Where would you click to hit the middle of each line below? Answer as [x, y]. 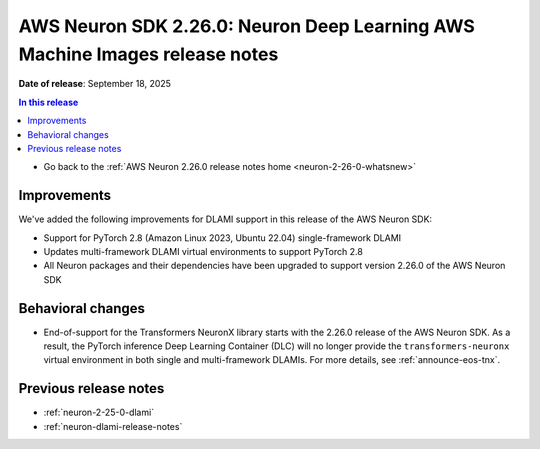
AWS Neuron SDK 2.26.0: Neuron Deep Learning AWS [246, 26]
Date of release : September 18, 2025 [95, 84]
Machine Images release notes [148, 54]
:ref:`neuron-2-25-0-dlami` [99, 412]
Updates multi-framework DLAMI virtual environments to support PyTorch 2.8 [203, 251]
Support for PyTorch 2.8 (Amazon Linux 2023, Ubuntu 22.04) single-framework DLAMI [222, 237]
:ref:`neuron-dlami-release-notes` [113, 426]
